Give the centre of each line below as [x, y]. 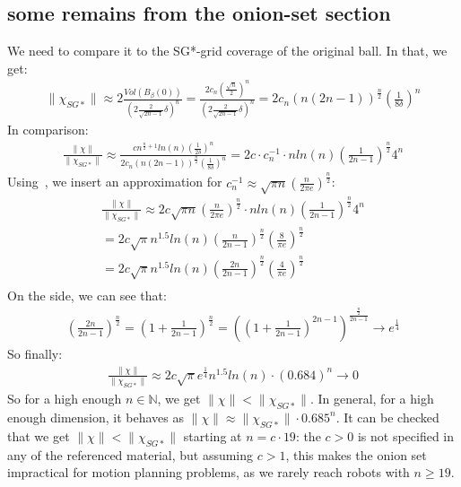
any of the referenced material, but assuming [130, 454]
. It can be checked [387, 417]
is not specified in [406, 435]
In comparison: [48, 130]
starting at [213, 435]
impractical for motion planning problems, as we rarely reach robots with [209, 472]
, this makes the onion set [356, 454]
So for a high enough [65, 399]
